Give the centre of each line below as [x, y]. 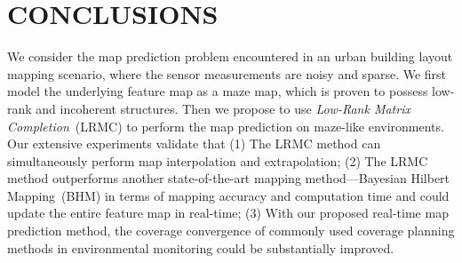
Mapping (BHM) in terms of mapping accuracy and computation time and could [228, 195]
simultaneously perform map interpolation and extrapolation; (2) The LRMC [218, 160]
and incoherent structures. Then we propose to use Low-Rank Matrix [223, 108]
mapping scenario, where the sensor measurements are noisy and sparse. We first [227, 73]
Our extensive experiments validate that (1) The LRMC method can [194, 143]
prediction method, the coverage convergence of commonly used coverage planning [231, 231]
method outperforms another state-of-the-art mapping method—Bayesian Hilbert [229, 178]
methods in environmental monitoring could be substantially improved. [201, 247]
